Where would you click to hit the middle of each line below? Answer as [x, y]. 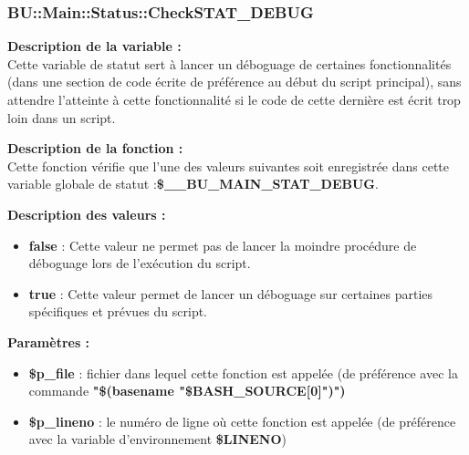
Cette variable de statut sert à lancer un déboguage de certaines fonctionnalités [229, 63]
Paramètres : [49, 341]
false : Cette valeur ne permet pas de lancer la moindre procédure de [223, 245]
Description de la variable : [94, 46]
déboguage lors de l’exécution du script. [140, 263]
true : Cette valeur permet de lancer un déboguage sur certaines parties [231, 293]
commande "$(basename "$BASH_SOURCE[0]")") [187, 391]
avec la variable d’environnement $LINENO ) [157, 439]
